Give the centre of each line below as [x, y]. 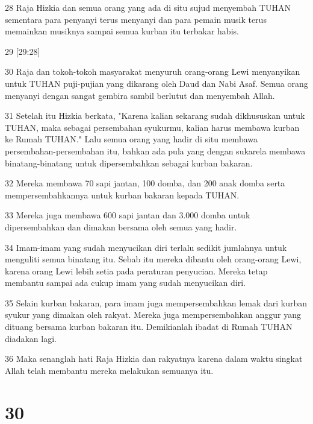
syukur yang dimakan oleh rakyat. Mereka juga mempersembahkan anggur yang [153, 315]
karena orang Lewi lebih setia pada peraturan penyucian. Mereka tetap [136, 271]
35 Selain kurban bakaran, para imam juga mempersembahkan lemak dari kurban [156, 302]
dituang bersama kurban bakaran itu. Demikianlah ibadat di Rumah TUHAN [149, 327]
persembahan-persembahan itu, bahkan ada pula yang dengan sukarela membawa [155, 150]
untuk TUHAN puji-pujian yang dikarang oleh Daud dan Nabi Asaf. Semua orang [156, 83]
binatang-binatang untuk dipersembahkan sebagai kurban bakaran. [129, 163]
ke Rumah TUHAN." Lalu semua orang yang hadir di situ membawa [131, 139]
